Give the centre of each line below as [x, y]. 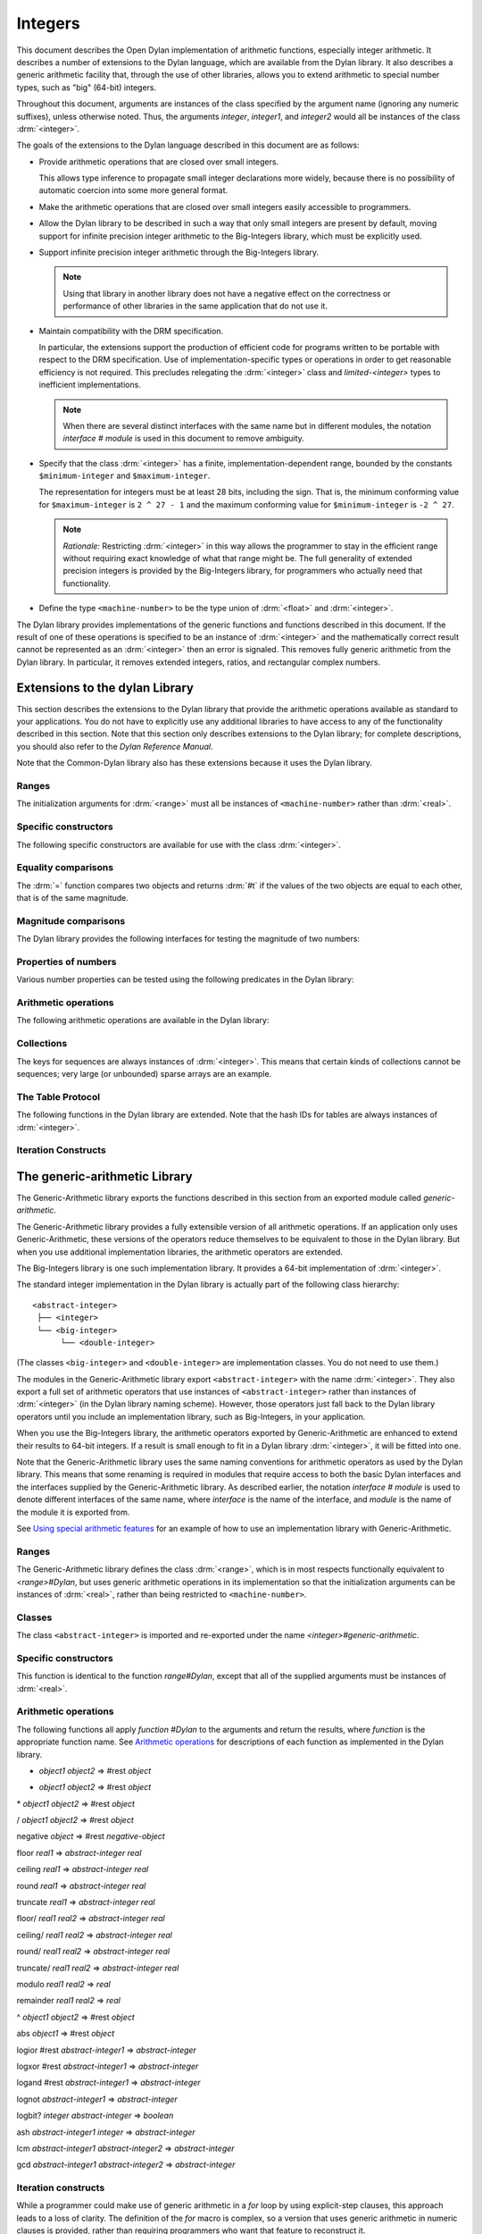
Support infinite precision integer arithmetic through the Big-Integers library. [179, 252]
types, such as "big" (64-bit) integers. [86, 87]
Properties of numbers [66, 962]
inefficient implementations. [90, 385]
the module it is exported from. [73, 1512]
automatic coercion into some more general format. [133, 190]
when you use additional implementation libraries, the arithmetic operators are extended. [180, 1252]
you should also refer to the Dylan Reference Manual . [115, 746]
